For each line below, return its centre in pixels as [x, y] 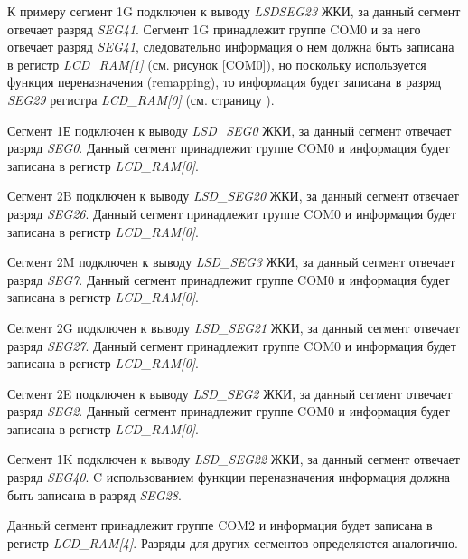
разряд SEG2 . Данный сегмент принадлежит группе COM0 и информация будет [229, 411]
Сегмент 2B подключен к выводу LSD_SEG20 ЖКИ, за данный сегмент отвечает [233, 196]
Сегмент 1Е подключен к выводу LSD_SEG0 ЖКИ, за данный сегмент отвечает [229, 130]
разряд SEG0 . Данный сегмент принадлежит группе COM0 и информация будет [229, 148]
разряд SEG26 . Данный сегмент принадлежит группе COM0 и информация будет [232, 213]
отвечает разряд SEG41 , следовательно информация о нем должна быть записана [231, 47]
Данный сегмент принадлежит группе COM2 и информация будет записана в [220, 525]
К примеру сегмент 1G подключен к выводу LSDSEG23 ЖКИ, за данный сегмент [234, 11]
